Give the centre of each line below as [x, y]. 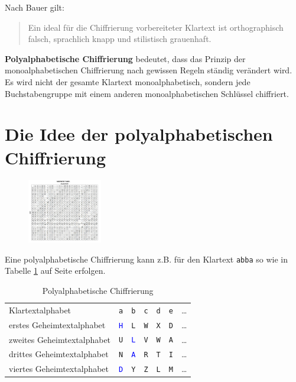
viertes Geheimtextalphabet [59, 369]
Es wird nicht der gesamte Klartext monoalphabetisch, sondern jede [128, 81]
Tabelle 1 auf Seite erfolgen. [55, 271]
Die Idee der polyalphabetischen [139, 134]
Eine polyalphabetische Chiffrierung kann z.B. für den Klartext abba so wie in [146, 259]
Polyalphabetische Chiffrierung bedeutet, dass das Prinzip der [125, 58]
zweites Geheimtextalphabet [60, 339]
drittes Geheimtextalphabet [59, 354]
